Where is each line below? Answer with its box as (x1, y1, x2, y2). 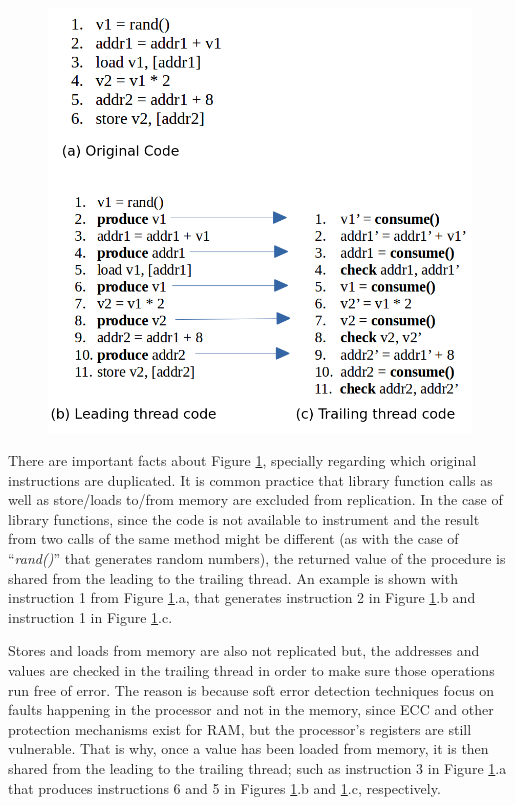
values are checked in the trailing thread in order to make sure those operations (8, 660, 495, 681)
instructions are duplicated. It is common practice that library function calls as (8, 469, 493, 490)
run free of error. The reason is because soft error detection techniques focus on (8, 679, 495, 700)
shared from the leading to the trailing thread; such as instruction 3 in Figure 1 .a (8, 758, 507, 778)
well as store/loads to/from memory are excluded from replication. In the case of (8, 489, 503, 510)
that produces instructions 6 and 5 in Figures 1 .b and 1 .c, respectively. (8, 777, 441, 798)
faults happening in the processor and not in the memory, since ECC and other (8, 699, 494, 720)
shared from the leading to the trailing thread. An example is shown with (8, 567, 458, 588)
